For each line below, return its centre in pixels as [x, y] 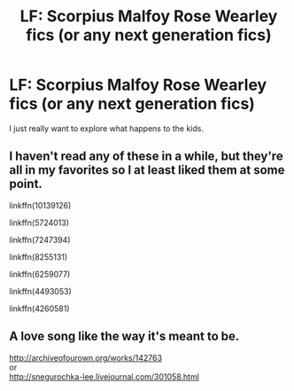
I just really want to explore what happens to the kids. [106, 128]
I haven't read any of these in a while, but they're [146, 156]
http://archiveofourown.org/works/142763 [85, 357]
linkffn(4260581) [39, 309]
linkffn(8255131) [39, 257]
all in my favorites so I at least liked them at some [147, 170]
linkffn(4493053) [41, 291]
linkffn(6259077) [40, 274]
